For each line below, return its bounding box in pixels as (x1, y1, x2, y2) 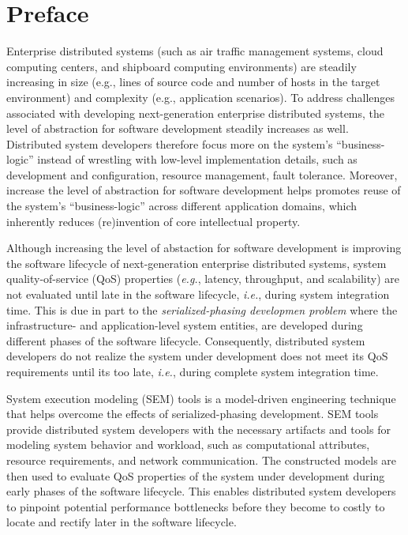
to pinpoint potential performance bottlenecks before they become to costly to (6, 498, 385, 514)
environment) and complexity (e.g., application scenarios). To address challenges (6, 89, 395, 105)
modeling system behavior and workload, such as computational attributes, (6, 436, 370, 453)
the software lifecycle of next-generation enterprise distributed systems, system (6, 254, 387, 271)
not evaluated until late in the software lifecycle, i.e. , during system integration (6, 286, 390, 303)
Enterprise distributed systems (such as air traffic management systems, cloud (6, 43, 384, 59)
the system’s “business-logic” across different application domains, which (6, 198, 357, 214)
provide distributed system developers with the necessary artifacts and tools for (6, 420, 391, 437)
